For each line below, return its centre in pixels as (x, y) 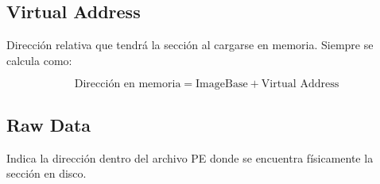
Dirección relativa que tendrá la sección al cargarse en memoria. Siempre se (190, 45)
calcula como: (39, 60)
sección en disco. (47, 173)
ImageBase (222, 84)
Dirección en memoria (128, 84)
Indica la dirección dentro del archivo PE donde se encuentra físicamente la (190, 157)
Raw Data (49, 124)
